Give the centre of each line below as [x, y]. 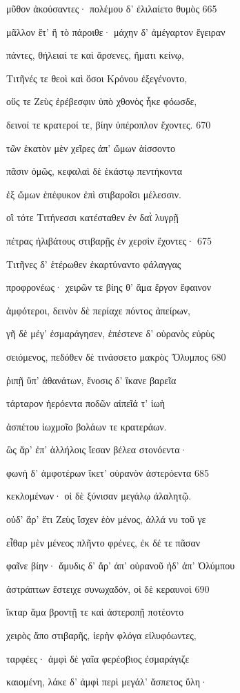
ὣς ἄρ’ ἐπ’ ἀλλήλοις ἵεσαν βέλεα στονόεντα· [97, 449]
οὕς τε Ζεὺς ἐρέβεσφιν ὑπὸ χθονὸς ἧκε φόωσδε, [102, 101]
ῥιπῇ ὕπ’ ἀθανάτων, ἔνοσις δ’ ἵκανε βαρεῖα [91, 380]
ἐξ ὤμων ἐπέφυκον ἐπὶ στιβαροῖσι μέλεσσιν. [94, 194]
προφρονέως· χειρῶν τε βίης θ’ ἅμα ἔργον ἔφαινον [109, 287]
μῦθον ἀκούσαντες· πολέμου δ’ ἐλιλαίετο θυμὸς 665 [112, 8]
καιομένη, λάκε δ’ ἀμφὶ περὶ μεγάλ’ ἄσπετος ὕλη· [107, 682]
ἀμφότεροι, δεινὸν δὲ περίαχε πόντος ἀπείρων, [98, 310]
